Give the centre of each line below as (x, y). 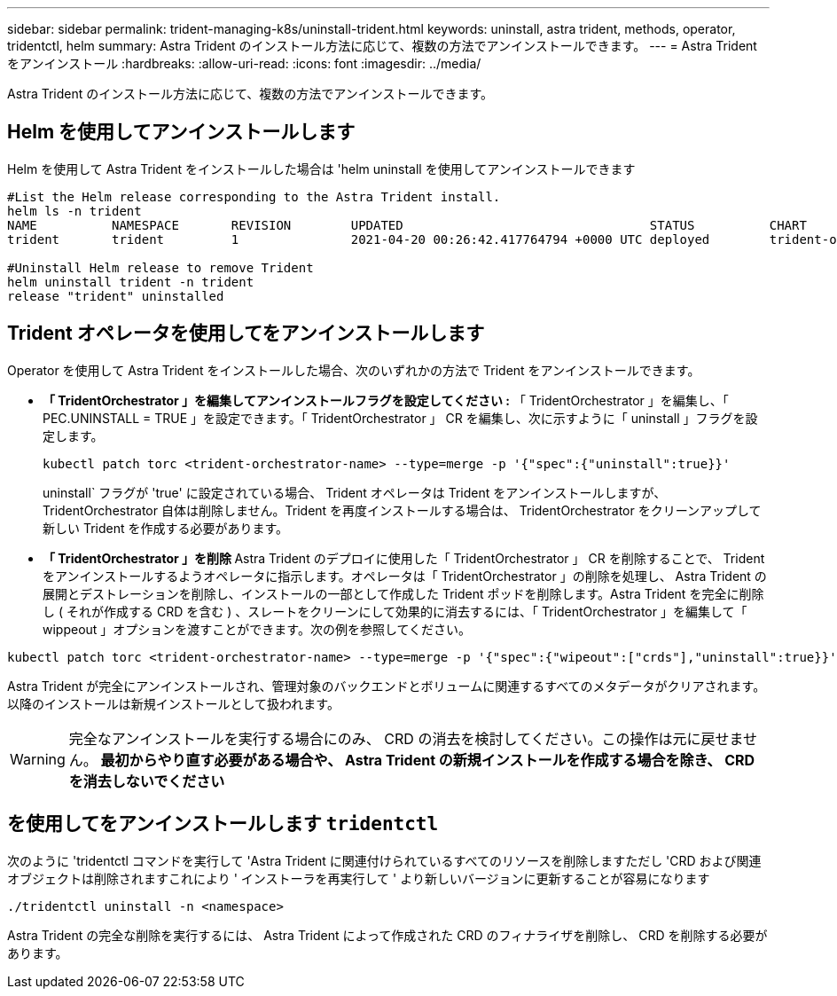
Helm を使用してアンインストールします (181, 132)
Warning (38, 759)
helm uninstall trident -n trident (131, 282)
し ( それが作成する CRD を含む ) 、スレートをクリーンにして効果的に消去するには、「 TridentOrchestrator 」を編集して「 (395, 611)
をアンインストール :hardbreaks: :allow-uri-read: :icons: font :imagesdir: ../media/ (244, 63)
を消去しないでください (147, 781)
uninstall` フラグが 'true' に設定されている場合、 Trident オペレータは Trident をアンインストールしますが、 (355, 492)
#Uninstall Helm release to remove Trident (160, 267)
